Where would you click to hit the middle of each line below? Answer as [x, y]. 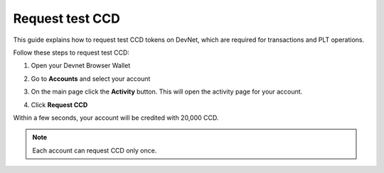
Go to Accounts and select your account [91, 79]
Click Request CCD [59, 105]
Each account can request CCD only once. [95, 150]
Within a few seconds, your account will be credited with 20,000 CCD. [116, 118]
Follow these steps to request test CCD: [71, 52]
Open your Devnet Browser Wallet [81, 66]
